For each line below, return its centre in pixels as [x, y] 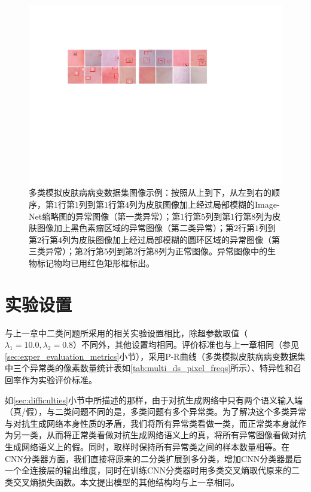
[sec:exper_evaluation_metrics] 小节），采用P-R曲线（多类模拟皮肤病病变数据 [151, 356]
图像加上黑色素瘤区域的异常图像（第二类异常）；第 [135, 228]
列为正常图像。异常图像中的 [213, 251]
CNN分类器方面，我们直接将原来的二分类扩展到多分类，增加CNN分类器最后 [153, 458]
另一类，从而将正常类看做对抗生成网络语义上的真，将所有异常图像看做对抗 [159, 435]
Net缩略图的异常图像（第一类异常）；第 [105, 216]
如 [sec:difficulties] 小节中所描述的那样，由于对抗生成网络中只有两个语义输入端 [154, 400]
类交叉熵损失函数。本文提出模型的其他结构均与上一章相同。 [122, 482]
